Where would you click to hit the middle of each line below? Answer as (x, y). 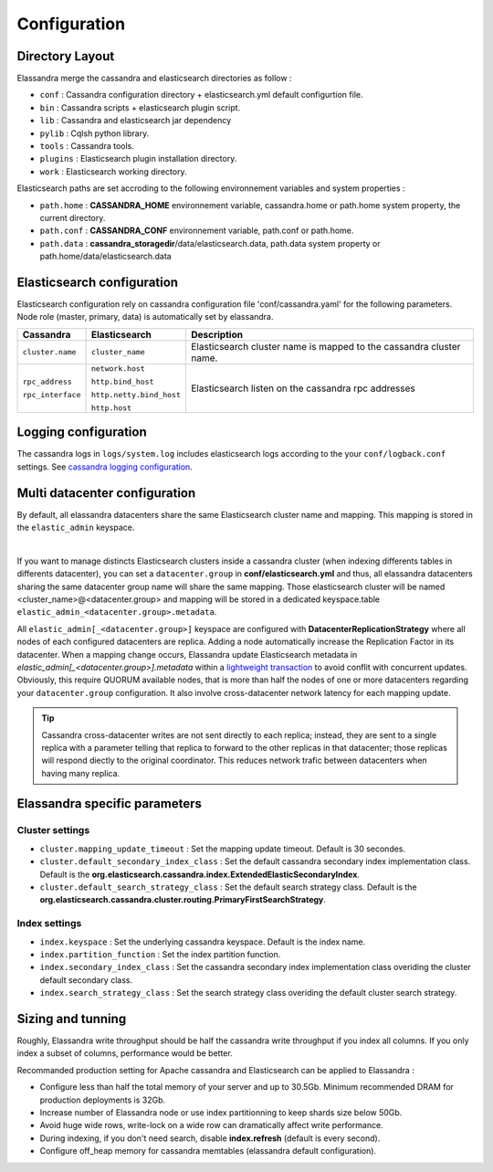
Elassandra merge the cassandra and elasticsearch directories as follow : (154, 79)
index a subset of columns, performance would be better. (125, 1053)
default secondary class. (86, 980)
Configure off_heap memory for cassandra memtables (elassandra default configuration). (208, 1151)
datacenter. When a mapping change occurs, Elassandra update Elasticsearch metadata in (187, 654)
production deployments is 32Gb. (103, 1100)
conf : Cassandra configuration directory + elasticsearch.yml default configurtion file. (201, 95)
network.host (118, 369)
